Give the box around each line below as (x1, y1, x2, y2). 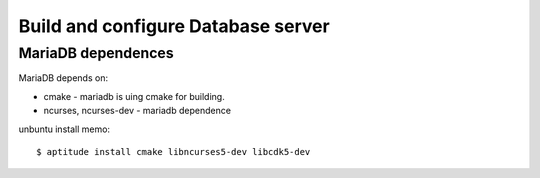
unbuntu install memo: (18, 123, 110, 135)
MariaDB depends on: (18, 72, 109, 84)
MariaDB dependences (18, 44, 174, 62)
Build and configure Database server (18, 15, 330, 37)
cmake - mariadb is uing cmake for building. (43, 90, 225, 102)
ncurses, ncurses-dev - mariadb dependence (43, 105, 232, 117)
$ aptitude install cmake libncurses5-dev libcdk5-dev (36, 146, 311, 157)
